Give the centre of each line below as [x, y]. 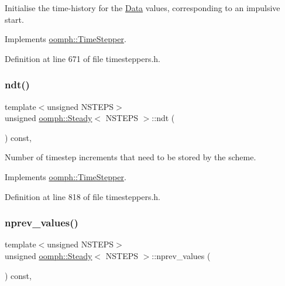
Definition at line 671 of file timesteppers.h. [83, 58]
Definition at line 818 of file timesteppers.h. [83, 196]
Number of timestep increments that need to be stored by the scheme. [131, 157]
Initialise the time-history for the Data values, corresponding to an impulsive [142, 8]
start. [14, 19]
